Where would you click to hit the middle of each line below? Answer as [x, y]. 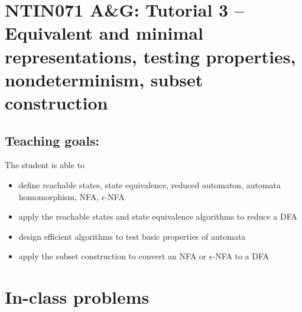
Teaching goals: [52, 140]
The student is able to [45, 165]
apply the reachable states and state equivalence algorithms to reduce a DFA [158, 216]
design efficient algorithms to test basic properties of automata [132, 236]
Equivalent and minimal [104, 33]
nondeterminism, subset [104, 79]
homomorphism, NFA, [59, 196]
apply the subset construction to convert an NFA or [113, 256]
